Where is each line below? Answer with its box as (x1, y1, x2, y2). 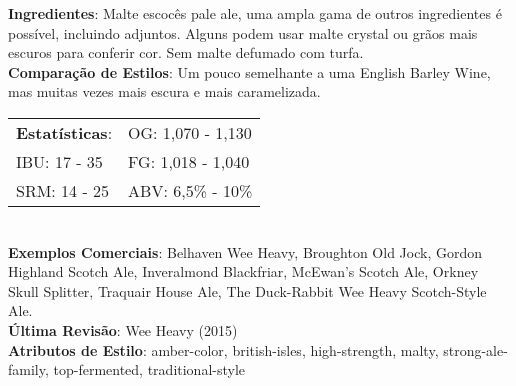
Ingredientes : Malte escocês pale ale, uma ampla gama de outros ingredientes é (8, 3, 502, 23)
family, (8, 359, 49, 380)
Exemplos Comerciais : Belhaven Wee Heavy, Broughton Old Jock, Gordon (8, 241, 482, 262)
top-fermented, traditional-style (53, 359, 246, 380)
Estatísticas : (16, 120, 113, 144)
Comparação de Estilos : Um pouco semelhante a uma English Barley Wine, (8, 61, 491, 82)
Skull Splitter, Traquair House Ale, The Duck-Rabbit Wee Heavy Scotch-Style (8, 280, 487, 301)
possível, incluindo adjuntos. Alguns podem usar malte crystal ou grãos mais (8, 22, 478, 43)
